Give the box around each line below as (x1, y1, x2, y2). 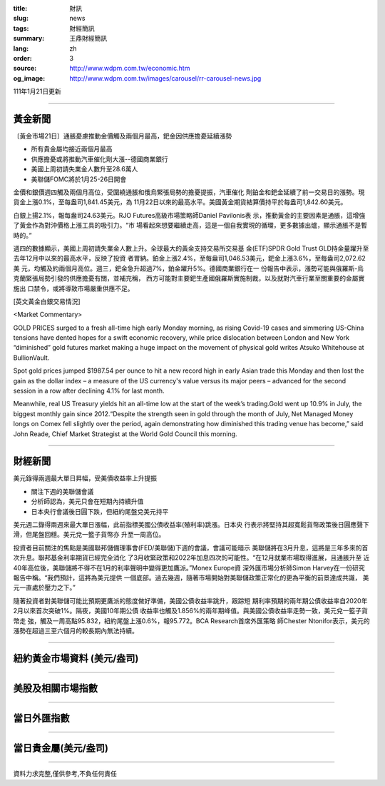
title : (13, 4, 28, 12)
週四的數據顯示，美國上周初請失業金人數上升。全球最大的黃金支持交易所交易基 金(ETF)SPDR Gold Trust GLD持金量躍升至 (13, 243, 369, 253)
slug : (13, 14, 29, 23)
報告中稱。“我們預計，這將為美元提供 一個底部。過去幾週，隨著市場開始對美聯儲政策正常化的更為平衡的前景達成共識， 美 (13, 573, 370, 582)
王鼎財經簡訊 (69, 34, 107, 43)
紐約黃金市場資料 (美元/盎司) (13, 652, 139, 664)
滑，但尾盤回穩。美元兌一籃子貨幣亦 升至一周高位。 (13, 530, 165, 539)
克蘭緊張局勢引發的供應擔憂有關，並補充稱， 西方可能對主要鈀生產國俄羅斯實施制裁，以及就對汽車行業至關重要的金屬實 (13, 274, 365, 283)
